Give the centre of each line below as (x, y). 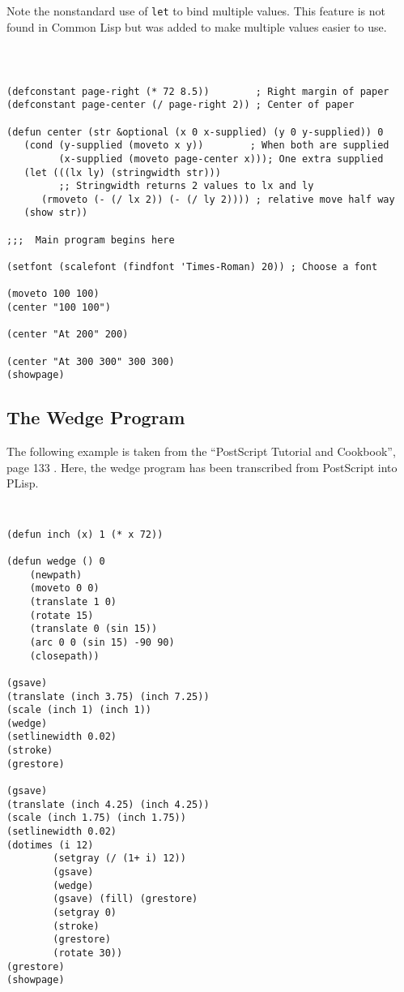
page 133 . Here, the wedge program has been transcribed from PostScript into (202, 467)
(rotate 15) (62, 615)
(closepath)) (64, 656)
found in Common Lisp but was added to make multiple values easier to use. (197, 26)
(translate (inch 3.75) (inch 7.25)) (108, 696)
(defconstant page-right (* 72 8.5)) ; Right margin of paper (198, 91)
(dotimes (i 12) (50, 845)
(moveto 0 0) (64, 588)
